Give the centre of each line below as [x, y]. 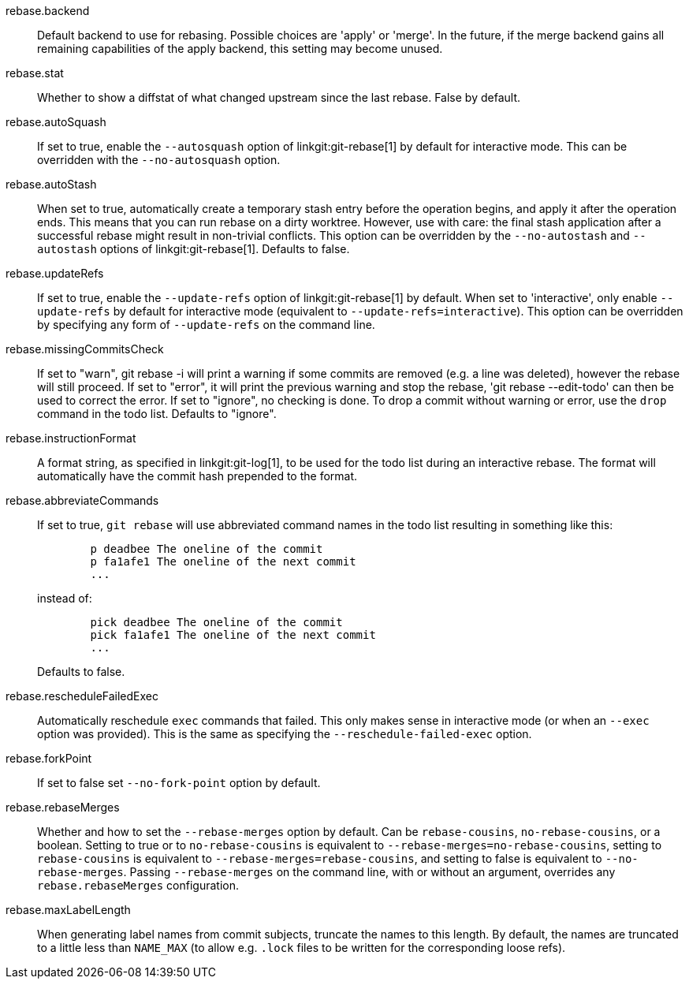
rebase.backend [48, 11]
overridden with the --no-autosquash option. [159, 160]
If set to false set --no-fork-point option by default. [179, 783]
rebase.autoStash [51, 184]
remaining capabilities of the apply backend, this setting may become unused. [240, 49]
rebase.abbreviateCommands [82, 500]
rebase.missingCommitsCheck [85, 349]
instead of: [65, 598]
